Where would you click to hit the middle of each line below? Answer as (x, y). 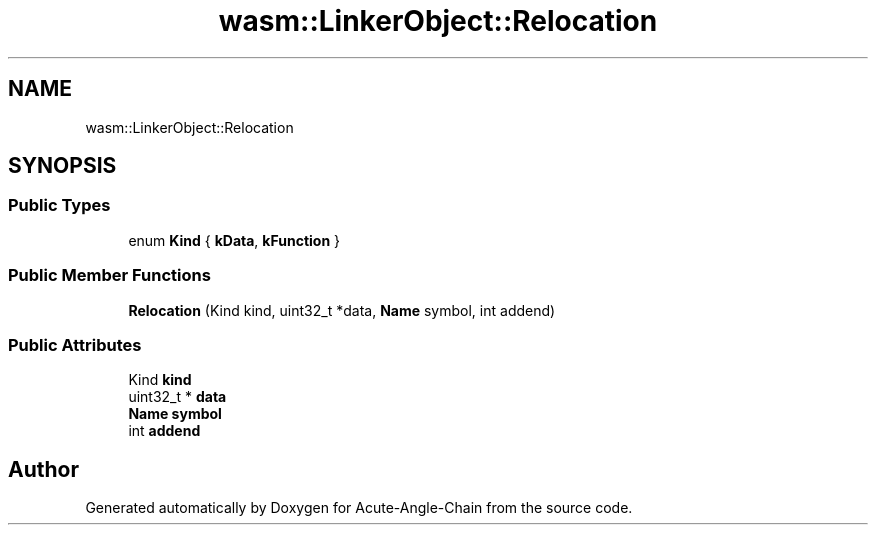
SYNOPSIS (62, 166)
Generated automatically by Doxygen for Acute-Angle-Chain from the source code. (359, 508)
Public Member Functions (109, 275)
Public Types (59, 205)
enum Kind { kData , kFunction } (234, 240)
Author (43, 469)
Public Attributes (75, 344)
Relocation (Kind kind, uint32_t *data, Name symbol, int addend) (342, 310)
